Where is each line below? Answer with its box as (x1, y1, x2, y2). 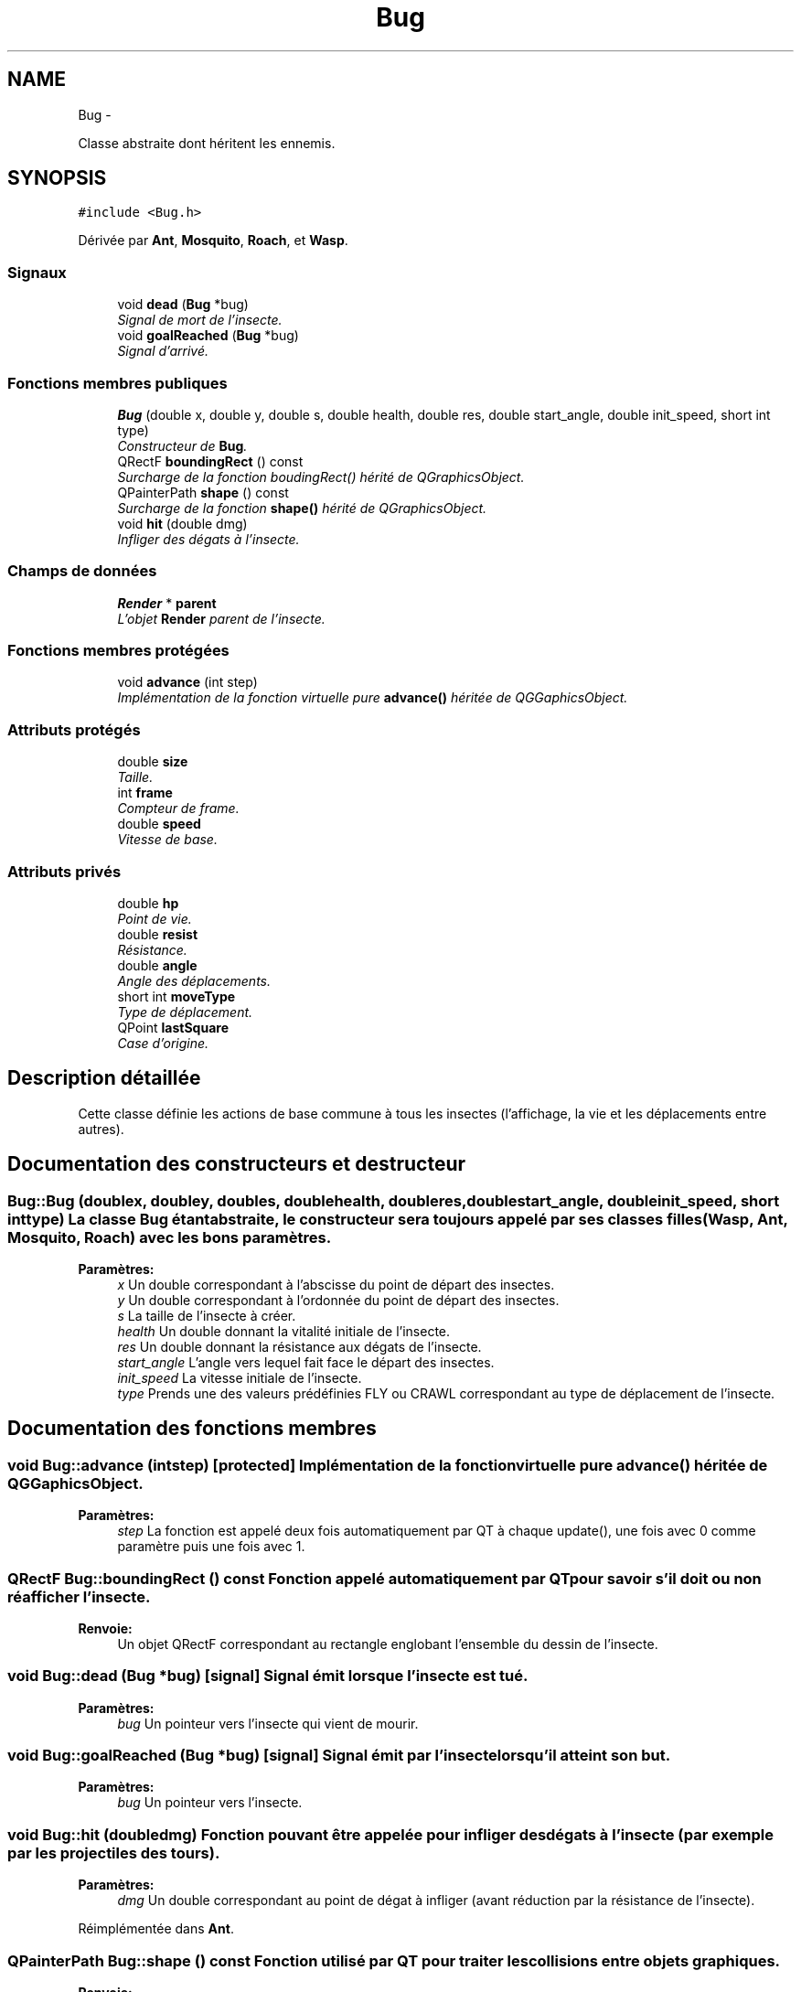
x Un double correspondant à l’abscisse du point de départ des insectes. (117, 1277, 555, 1292)
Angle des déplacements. (117, 972, 271, 989)
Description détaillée (7, 1066, 201, 1090)
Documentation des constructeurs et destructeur (7, 1152, 466, 1176)
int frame (117, 785, 173, 801)
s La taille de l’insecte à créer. (117, 1308, 296, 1323)
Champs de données (7, 562, 157, 581)
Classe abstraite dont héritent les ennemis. (78, 134, 336, 151)
